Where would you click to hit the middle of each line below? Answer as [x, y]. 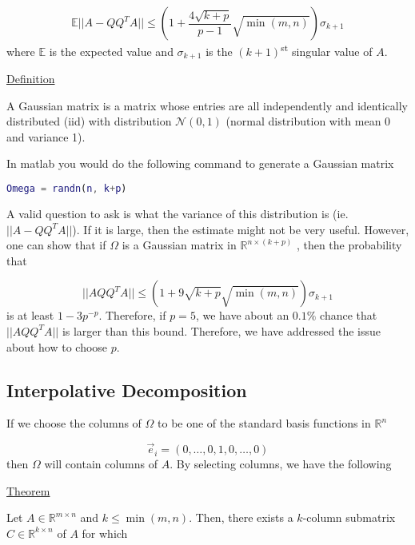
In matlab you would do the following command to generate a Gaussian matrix [200, 163]
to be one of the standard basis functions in [264, 423]
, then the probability [349, 245]
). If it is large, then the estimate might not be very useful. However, [241, 229]
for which [105, 533]
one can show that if [56, 245]
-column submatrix [349, 517]
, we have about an [242, 315]
